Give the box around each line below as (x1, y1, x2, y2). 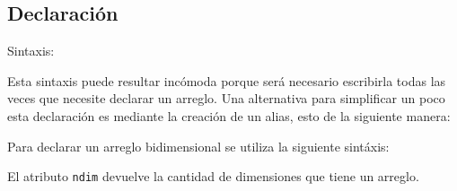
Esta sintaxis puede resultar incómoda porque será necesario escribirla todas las (7, 71, 446, 90)
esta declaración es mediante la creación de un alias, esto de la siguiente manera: (7, 106, 451, 125)
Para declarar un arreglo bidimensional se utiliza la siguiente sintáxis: (7, 136, 390, 155)
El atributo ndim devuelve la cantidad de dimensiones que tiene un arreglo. (7, 167, 419, 186)
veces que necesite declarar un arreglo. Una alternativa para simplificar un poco (7, 89, 445, 108)
